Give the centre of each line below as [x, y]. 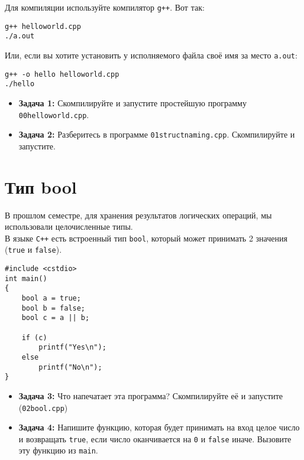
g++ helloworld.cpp [43, 26]
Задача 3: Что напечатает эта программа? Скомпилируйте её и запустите [151, 395]
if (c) [34, 337]
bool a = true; [51, 298]
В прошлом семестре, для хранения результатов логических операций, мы [138, 215]
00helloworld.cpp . [54, 114]
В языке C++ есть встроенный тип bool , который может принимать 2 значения [146, 238]
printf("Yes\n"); [72, 348]
